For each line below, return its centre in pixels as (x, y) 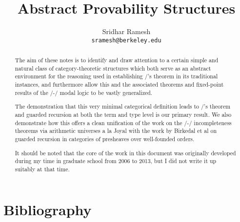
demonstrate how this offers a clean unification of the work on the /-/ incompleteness (123, 122)
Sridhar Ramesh (126, 31)
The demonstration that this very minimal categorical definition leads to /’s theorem (123, 106)
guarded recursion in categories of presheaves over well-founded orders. (105, 139)
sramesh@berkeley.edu (126, 40)
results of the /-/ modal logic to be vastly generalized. (84, 92)
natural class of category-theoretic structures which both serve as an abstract (113, 68)
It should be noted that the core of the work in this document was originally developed (125, 153)
